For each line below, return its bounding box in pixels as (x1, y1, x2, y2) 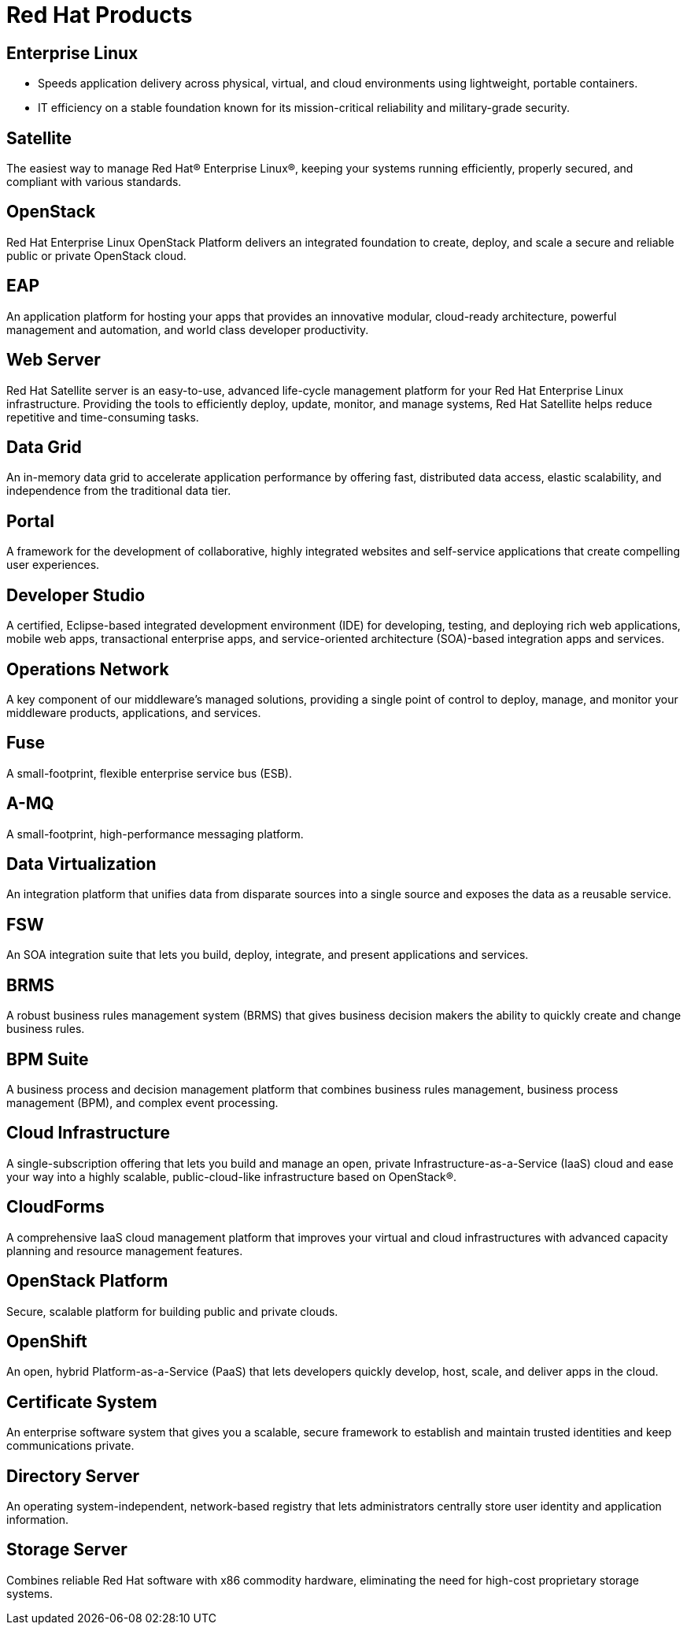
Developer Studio (6, 585, 146, 605)
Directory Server (6, 1466, 140, 1486)
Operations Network (6, 659, 169, 679)
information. (6, 1513, 69, 1527)
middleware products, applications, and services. (6, 705, 261, 719)
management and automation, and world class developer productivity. (6, 322, 369, 336)
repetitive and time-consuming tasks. (6, 410, 199, 424)
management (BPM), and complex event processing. (6, 1095, 279, 1109)
